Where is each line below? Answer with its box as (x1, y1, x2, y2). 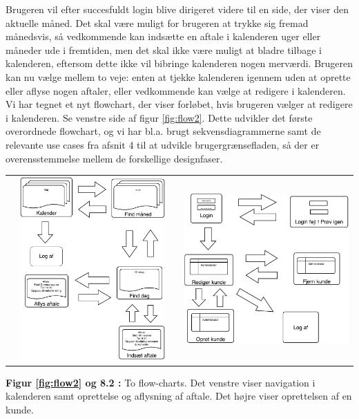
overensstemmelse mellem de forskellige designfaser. (6, 151, 223, 165)
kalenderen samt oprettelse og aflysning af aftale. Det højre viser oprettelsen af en (6, 389, 352, 403)
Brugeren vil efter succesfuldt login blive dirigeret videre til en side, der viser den (6, 2, 349, 16)
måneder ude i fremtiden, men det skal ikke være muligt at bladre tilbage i (6, 42, 322, 57)
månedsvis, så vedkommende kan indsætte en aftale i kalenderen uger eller (6, 29, 321, 44)
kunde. (6, 402, 34, 416)
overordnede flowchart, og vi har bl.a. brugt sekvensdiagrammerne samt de (6, 124, 321, 138)
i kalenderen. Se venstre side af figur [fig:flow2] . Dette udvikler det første (6, 110, 313, 124)
